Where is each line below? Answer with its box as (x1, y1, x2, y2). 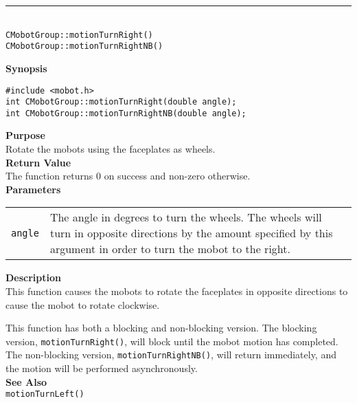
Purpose (5, 128, 45, 142)
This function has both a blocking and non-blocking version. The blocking (5, 320, 317, 335)
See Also (5, 374, 47, 389)
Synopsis (5, 61, 47, 75)
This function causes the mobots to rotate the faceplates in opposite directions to (5, 284, 348, 298)
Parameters (5, 182, 61, 196)
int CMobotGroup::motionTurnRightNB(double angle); (5, 108, 246, 118)
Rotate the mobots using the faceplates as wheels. (5, 142, 216, 156)
